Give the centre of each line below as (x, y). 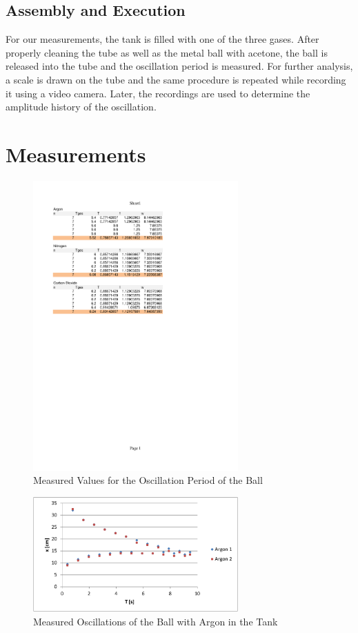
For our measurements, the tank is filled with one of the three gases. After (162, 39)
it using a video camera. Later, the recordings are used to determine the (158, 93)
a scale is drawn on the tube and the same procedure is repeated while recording (176, 79)
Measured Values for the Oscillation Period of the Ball (148, 480)
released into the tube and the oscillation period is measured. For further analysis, (179, 66)
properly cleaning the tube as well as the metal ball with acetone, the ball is (167, 52)
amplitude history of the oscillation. (81, 107)
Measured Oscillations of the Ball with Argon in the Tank (156, 621)
